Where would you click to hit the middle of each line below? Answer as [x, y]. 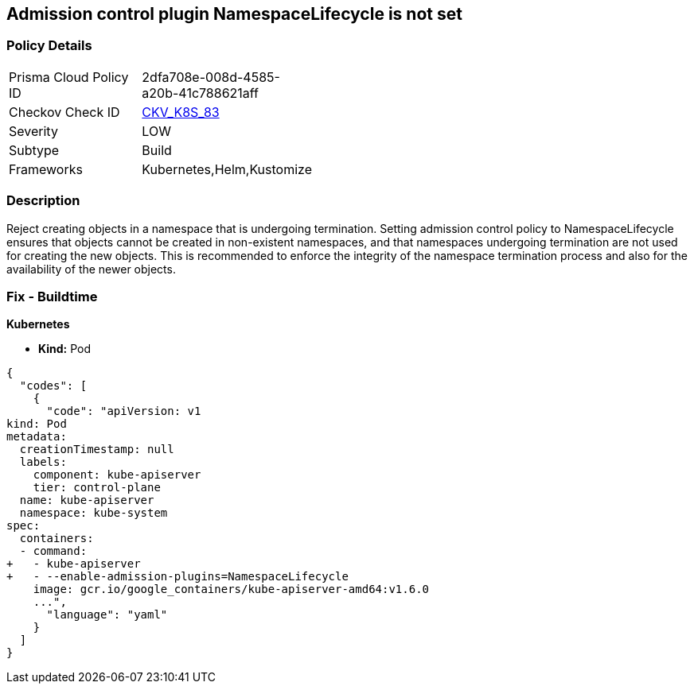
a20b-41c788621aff [201, 93]
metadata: [37, 437]
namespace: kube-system [94, 513]
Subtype [34, 150]
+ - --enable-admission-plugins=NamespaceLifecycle [177, 577]
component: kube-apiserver [117, 475]
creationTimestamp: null [97, 450]
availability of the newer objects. [91, 269]
